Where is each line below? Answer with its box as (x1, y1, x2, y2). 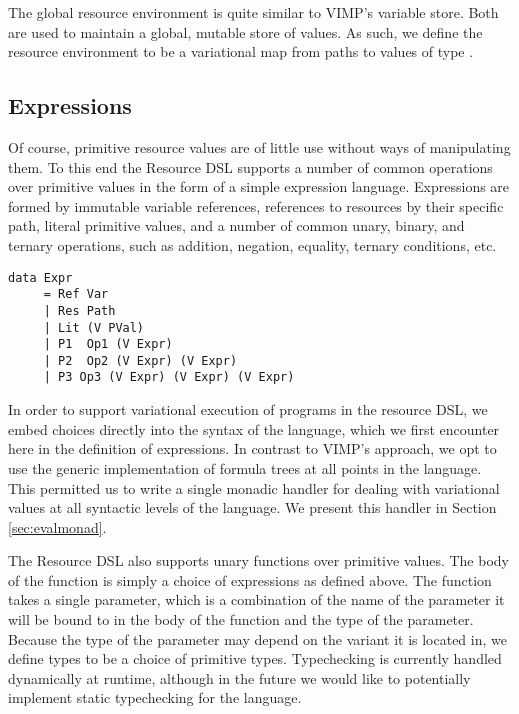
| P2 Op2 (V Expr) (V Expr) (43, 353, 238, 368)
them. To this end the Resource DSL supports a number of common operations (8, 156, 493, 177)
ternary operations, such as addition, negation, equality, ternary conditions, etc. (8, 234, 497, 255)
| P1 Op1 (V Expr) (43, 337, 173, 352)
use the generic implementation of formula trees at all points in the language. (8, 457, 482, 478)
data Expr (8, 270, 73, 285)
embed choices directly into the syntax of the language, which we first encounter (8, 418, 500, 439)
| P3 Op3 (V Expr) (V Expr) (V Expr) (43, 370, 295, 385)
